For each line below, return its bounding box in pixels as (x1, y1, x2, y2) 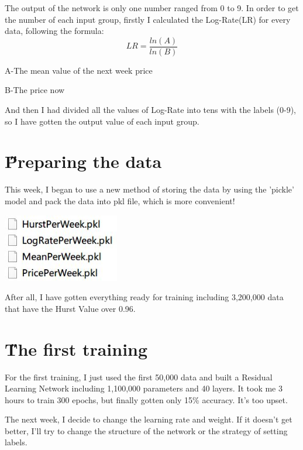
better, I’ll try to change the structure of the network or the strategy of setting (5, 424, 288, 437)
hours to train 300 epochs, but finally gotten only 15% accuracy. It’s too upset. (5, 393, 288, 406)
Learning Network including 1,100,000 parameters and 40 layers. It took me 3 (5, 382, 283, 394)
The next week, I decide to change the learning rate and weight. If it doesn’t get (5, 413, 292, 425)
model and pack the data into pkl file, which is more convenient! (5, 194, 235, 207)
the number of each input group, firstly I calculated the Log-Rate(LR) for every (5, 13, 291, 25)
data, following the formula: (5, 25, 104, 37)
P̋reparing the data (5, 149, 162, 173)
